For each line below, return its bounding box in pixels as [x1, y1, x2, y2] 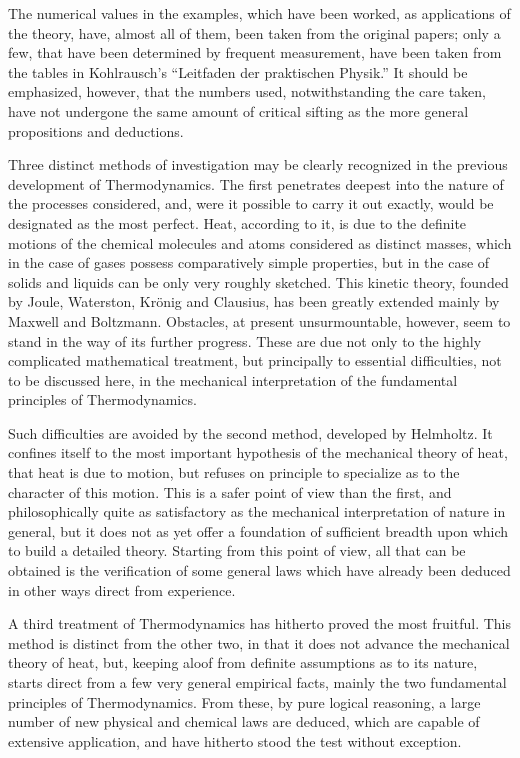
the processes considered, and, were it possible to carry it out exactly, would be [8, 193, 494, 214]
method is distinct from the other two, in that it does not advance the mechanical [8, 632, 510, 653]
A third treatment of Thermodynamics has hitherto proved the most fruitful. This [8, 613, 512, 634]
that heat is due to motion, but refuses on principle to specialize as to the [8, 462, 460, 483]
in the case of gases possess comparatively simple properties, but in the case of [8, 252, 490, 273]
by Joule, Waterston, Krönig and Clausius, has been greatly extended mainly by [8, 291, 500, 312]
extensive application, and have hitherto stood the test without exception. [8, 730, 462, 751]
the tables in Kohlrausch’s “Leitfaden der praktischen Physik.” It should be [8, 61, 468, 82]
